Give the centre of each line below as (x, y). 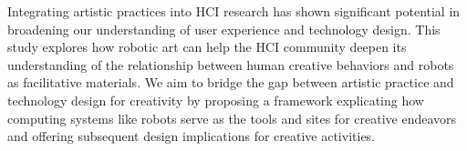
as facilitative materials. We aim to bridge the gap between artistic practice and (231, 82)
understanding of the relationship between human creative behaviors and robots (231, 64)
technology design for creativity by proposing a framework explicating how (216, 100)
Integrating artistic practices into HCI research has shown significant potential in (234, 11)
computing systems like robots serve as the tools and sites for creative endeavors (232, 118)
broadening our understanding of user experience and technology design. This (224, 29)
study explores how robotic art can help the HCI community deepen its (207, 47)
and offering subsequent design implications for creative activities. (192, 136)
